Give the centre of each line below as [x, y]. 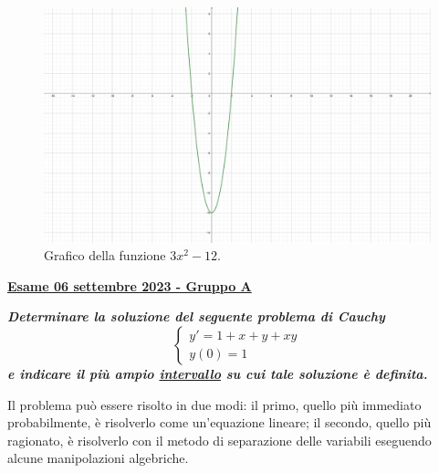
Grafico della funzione [105, 255]
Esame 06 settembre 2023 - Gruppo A [130, 285]
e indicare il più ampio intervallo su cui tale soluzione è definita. [218, 373]
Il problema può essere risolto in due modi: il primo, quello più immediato [214, 404]
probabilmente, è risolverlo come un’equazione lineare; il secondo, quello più [219, 422]
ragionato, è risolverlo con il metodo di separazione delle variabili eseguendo [219, 440]
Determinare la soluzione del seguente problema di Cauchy [196, 316]
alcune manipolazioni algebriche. [98, 458]
